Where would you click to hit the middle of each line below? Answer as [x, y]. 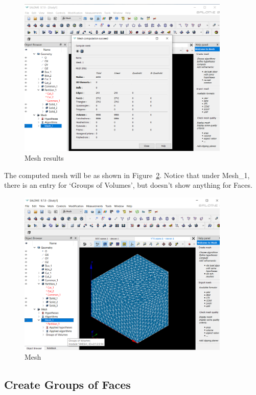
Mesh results [44, 158]
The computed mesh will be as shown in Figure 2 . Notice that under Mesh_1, [127, 175]
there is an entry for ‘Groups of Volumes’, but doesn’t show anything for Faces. [128, 185]
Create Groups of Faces [67, 385]
